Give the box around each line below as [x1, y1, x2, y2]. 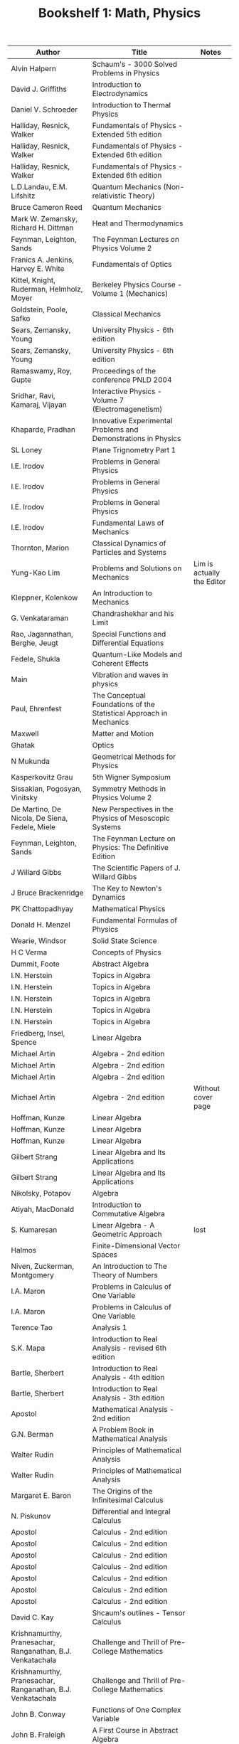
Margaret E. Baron [11, 1491, 72, 1501]
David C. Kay [11, 1612, 55, 1622]
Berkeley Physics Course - [92, 280, 183, 289]
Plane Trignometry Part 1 [92, 445, 176, 455]
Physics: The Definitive [92, 843, 169, 853]
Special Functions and [92, 629, 166, 639]
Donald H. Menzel [11, 920, 71, 930]
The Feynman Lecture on [92, 834, 176, 844]
